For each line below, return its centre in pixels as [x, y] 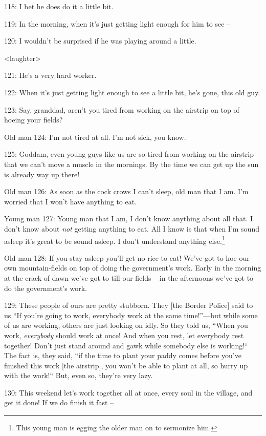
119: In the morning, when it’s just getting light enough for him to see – [117, 23]
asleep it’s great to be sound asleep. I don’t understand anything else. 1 [115, 240]
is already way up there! [42, 174]
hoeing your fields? [34, 120]
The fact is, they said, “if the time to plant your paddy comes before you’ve [123, 355]
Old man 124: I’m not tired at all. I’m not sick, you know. [95, 137]
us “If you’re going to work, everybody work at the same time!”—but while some [131, 315]
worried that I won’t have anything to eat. [71, 201]
